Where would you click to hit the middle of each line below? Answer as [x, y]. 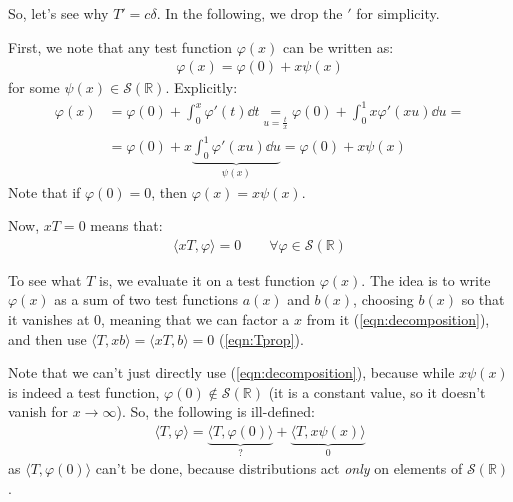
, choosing [383, 299]
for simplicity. [398, 13]
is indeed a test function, [84, 391]
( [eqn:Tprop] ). [261, 338]
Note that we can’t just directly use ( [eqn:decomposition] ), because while [231, 372]
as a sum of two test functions [146, 299]
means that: [126, 225]
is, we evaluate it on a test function [207, 279]
